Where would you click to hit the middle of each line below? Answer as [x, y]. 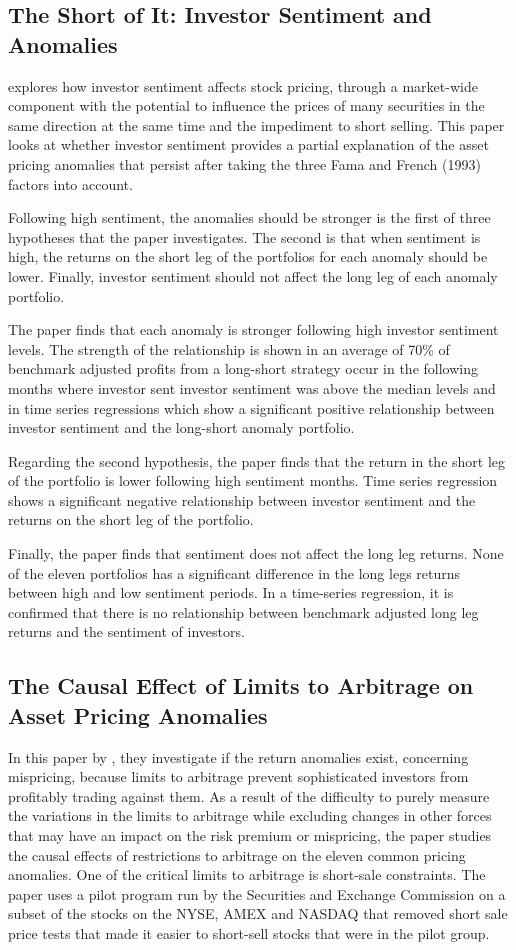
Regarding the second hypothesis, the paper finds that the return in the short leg [257, 460]
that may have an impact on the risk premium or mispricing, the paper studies [250, 835]
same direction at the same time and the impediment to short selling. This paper [256, 124]
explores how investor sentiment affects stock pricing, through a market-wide [243, 85]
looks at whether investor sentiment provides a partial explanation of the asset [248, 144]
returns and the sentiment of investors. [126, 631]
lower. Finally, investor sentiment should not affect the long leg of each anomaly [253, 275]
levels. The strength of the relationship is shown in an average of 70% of [229, 348]
